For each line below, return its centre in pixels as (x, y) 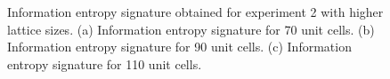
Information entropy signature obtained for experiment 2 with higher (195, 12)
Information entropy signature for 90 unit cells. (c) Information (179, 47)
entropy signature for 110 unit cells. (105, 63)
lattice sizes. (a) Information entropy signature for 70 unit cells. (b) (191, 29)
